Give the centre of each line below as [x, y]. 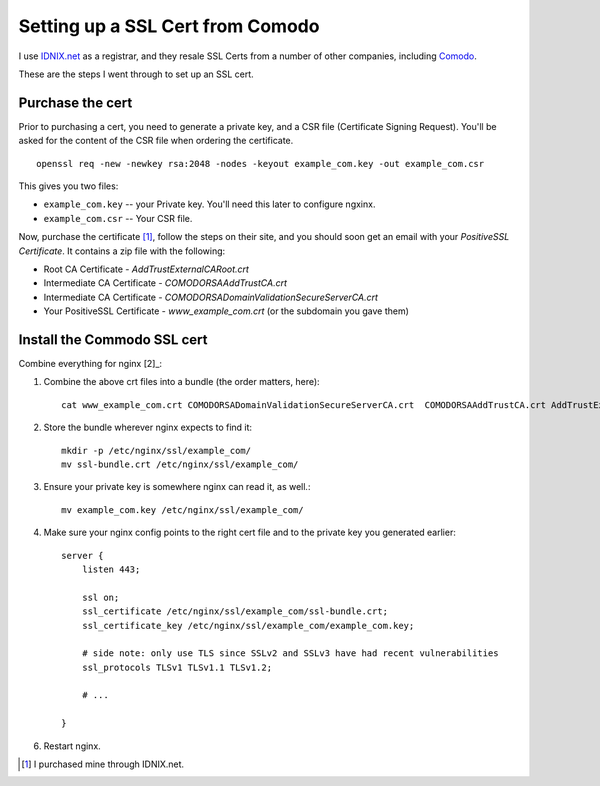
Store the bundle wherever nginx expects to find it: [148, 427]
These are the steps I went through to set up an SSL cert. [136, 74]
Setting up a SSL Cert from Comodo [169, 26]
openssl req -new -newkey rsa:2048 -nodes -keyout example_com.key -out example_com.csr [260, 163]
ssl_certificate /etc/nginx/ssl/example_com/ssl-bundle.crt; [235, 611]
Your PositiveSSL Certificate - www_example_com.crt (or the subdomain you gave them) [226, 311]
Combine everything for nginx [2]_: [90, 364]
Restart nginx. [72, 746]
